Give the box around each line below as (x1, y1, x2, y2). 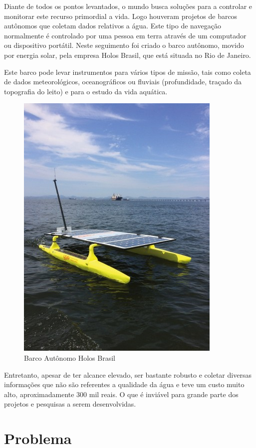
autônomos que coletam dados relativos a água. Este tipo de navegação (4, 20, 221, 31)
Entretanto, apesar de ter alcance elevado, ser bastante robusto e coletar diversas (4, 369, 252, 380)
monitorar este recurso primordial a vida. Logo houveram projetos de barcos (4, 10, 238, 21)
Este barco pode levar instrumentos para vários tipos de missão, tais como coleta (4, 66, 251, 77)
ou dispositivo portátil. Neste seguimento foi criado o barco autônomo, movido (4, 40, 244, 50)
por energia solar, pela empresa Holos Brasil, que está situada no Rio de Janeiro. (4, 49, 251, 60)
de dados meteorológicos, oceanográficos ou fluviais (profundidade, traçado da (4, 76, 242, 87)
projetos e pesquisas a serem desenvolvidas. (4, 399, 136, 409)
